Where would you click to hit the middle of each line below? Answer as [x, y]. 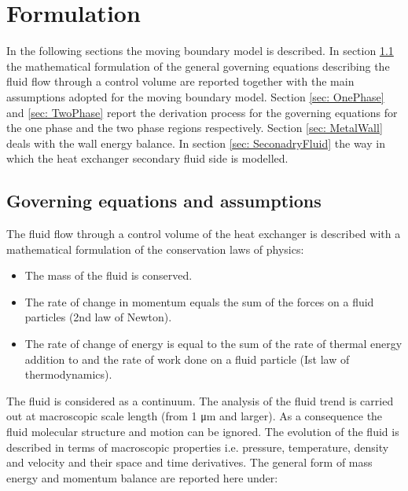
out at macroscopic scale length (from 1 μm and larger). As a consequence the [195, 416]
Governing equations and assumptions [164, 201]
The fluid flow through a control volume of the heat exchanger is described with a [204, 234]
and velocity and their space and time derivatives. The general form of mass [189, 462]
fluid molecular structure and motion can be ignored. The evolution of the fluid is [203, 432]
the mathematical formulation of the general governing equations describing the [198, 66]
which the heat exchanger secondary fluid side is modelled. [147, 158]
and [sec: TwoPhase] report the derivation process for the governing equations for [202, 112]
